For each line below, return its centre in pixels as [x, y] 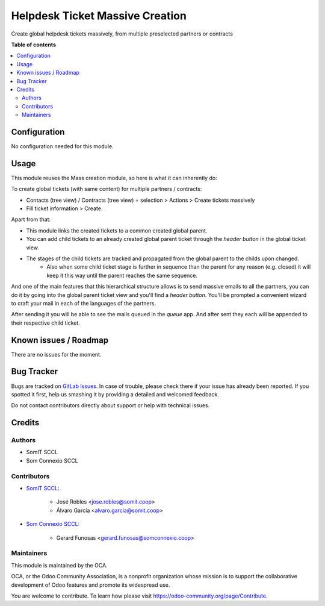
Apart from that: [31, 219]
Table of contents [34, 45]
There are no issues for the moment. [56, 354]
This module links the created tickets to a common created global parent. [117, 230]
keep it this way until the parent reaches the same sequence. [122, 275]
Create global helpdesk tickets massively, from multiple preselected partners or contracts [122, 34]
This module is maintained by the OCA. [59, 565]
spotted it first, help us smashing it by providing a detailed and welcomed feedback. [115, 394]
